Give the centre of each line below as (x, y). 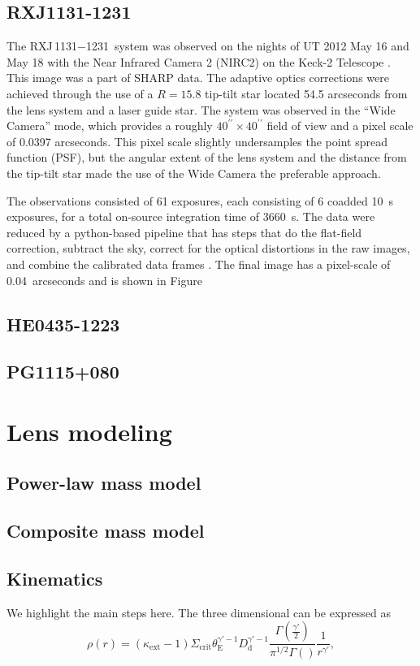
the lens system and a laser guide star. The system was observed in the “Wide (201, 109)
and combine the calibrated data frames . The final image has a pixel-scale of (199, 264)
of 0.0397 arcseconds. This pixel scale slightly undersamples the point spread (197, 141)
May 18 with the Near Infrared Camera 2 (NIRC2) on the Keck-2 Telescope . (199, 61)
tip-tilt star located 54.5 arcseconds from (306, 93)
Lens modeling (89, 431)
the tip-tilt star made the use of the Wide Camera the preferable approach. (194, 173)
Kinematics (55, 578)
